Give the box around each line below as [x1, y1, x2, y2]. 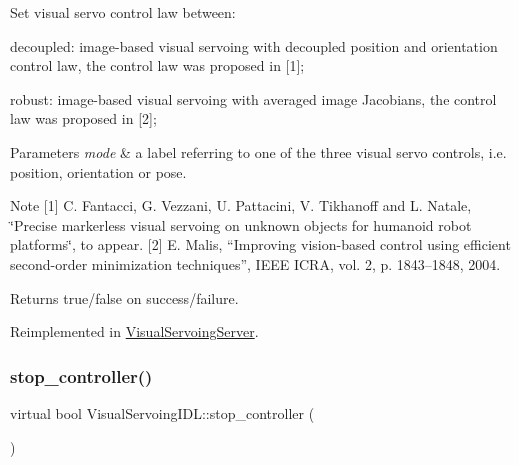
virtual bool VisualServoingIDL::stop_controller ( [10, 402, 315, 423]
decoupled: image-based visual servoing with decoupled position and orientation [10, 35, 498, 56]
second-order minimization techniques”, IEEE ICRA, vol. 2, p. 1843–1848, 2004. [10, 253, 501, 274]
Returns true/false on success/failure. [10, 287, 239, 308]
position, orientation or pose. [10, 161, 187, 182]
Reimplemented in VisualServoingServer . [10, 321, 259, 342]
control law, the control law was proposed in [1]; [10, 55, 305, 76]
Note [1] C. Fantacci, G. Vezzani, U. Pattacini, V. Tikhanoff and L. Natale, [10, 195, 472, 216]
